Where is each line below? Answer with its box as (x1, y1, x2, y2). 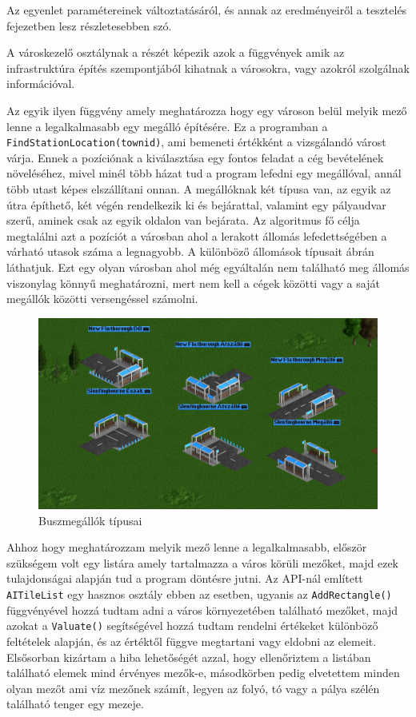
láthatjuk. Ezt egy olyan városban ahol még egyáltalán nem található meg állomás (6, 258, 410, 275)
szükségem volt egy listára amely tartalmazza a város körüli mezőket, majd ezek (6, 554, 398, 571)
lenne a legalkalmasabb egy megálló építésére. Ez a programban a (6, 118, 328, 134)
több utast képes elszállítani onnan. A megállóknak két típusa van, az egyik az (6, 181, 391, 197)
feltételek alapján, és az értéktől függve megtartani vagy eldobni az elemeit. (6, 632, 377, 649)
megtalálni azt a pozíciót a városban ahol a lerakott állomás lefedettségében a (6, 227, 387, 244)
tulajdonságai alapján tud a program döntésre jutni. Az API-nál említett (6, 570, 363, 587)
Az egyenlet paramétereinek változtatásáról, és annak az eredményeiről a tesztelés (6, 2, 407, 18)
